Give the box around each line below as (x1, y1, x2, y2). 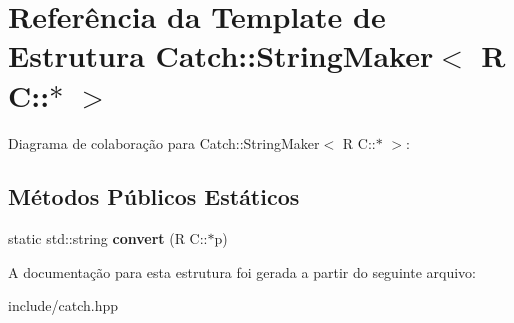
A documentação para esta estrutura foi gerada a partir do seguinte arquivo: (8, 261, 476, 282)
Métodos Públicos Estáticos (8, 181, 300, 212)
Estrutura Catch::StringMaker (8, 35, 434, 76)
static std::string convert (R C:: (8, 228, 208, 249)
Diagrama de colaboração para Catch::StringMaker (8, 132, 320, 153)
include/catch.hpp (8, 295, 119, 316)
